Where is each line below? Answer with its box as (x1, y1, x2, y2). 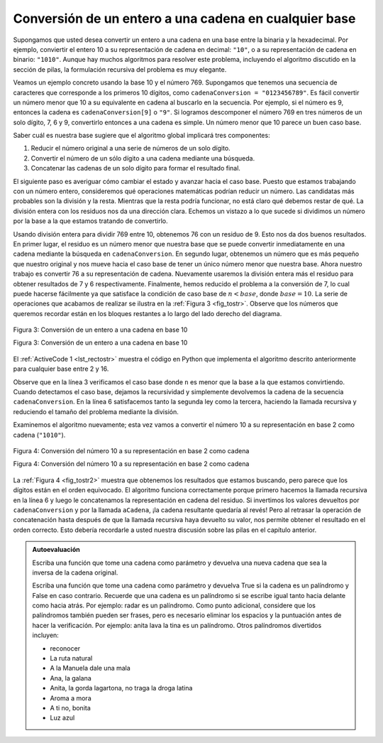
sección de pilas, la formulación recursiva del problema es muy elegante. (13, 65, 227, 74)
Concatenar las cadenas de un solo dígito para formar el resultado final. (30, 164, 241, 173)
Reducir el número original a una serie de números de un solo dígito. (30, 144, 231, 153)
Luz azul (50, 714, 75, 722)
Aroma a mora (50, 693, 91, 703)
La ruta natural (50, 654, 93, 663)
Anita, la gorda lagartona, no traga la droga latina (50, 684, 193, 693)
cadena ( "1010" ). (13, 430, 66, 439)
